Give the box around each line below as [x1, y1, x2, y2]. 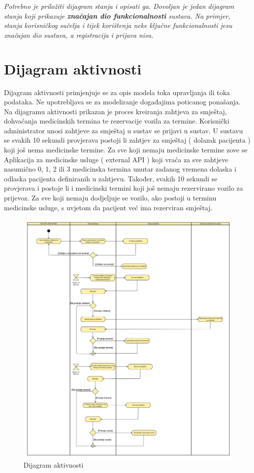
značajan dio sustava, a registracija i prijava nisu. [4, 29, 154, 40]
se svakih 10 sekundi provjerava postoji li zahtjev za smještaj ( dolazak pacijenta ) [4, 135, 251, 145]
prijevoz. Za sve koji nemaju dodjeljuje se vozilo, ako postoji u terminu [4, 193, 216, 203]
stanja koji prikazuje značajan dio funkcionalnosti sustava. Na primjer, [4, 10, 231, 21]
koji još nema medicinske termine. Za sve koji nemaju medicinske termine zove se [4, 145, 248, 155]
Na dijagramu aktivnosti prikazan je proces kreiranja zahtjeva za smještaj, [4, 106, 227, 116]
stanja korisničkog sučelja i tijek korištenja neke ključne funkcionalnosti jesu [4, 20, 232, 30]
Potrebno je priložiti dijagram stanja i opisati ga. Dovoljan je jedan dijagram [4, 1, 234, 11]
